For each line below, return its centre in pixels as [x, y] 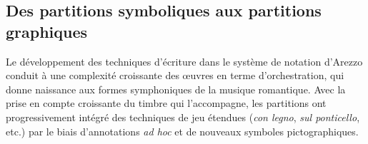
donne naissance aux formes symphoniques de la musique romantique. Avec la [176, 89]
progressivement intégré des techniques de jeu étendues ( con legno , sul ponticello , [183, 117]
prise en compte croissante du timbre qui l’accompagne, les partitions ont [166, 103]
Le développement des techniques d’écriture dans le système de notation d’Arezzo [184, 61]
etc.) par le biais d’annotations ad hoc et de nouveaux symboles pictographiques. [182, 131]
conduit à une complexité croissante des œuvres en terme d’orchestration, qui [175, 75]
